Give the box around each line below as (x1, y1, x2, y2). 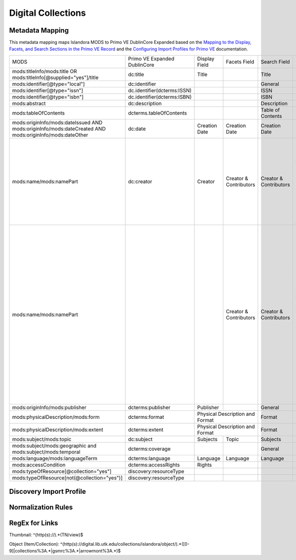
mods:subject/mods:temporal (12, 448, 81, 455)
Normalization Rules (9, 503, 73, 512)
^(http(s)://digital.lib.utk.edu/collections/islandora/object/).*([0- (60, 541, 190, 547)
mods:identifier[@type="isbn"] (12, 93, 84, 100)
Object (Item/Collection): (9, 541, 59, 547)
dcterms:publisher (128, 404, 171, 411)
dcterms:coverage (128, 445, 171, 452)
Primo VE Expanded (128, 55, 175, 62)
